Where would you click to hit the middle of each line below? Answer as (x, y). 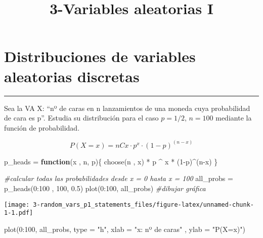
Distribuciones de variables (100, 56)
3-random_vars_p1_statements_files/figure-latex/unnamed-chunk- (143, 204)
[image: (17, 204)
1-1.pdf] (19, 213)
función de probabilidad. (42, 127)
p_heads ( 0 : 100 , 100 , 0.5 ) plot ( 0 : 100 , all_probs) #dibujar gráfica (105, 188)
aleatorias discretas (72, 76)
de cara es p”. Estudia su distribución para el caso (81, 118)
